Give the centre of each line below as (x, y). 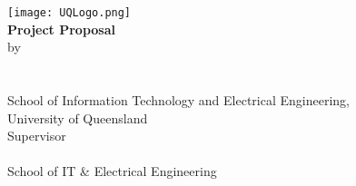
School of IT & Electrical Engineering (112, 171)
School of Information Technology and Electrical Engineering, (179, 100)
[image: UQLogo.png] (69, 13)
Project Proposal (61, 29)
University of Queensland (78, 117)
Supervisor (37, 136)
